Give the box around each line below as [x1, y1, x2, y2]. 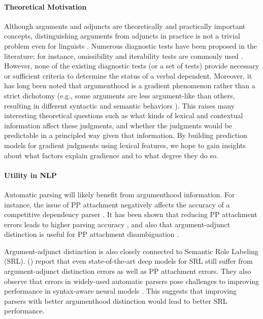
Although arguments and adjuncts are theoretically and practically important [4, 20, 246, 31]
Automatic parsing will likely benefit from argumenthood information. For [4, 189, 235, 199]
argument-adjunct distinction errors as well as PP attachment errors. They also [4, 266, 251, 276]
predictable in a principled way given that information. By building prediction [4, 130, 247, 140]
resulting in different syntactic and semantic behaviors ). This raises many [4, 100, 235, 111]
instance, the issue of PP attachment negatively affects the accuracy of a [4, 199, 230, 209]
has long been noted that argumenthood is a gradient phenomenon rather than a [4, 80, 255, 91]
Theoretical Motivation [4, 1, 87, 12]
